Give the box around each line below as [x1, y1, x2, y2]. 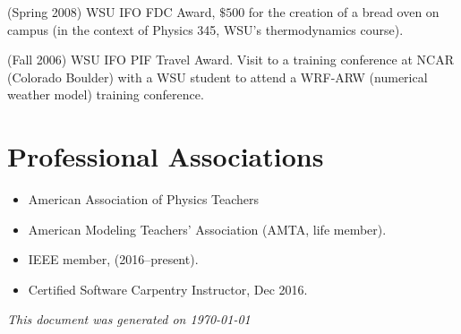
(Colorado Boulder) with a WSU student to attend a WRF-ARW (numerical [7, 67, 428, 86]
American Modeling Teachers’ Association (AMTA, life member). [28, 219, 387, 238]
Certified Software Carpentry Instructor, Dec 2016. [28, 279, 308, 298]
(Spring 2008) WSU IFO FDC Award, [7, 3, 216, 21]
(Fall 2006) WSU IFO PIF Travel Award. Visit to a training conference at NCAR [7, 50, 454, 69]
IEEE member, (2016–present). [28, 250, 199, 269]
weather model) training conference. [7, 85, 204, 104]
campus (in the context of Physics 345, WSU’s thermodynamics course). [7, 20, 404, 39]
